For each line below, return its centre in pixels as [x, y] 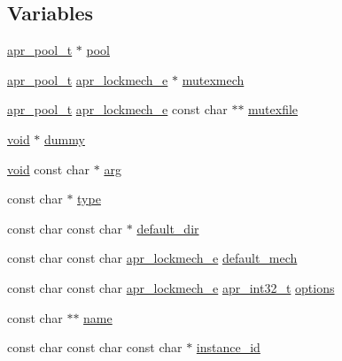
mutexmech [213, 79]
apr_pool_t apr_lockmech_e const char [117, 109]
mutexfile [273, 109]
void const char [49, 169]
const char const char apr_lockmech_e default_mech [152, 258]
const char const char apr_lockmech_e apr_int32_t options [171, 287]
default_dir [168, 228]
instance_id [228, 347]
